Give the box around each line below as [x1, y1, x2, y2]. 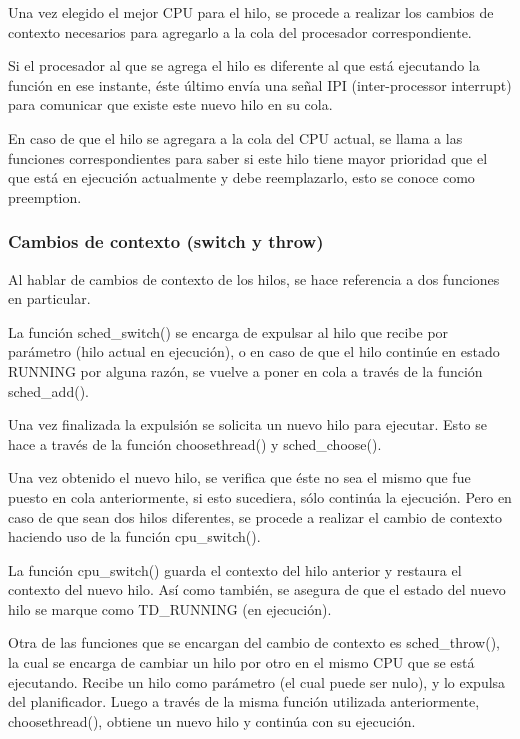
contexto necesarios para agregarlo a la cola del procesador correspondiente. [8, 21, 472, 42]
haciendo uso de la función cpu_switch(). [8, 526, 261, 547]
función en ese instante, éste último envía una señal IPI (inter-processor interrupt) [8, 74, 512, 95]
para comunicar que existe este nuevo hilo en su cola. [8, 94, 333, 115]
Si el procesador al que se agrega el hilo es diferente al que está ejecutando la [8, 55, 480, 76]
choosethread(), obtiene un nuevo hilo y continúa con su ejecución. [8, 710, 416, 731]
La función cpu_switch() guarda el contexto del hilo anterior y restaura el [8, 559, 462, 580]
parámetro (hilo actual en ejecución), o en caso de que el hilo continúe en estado [8, 341, 500, 362]
